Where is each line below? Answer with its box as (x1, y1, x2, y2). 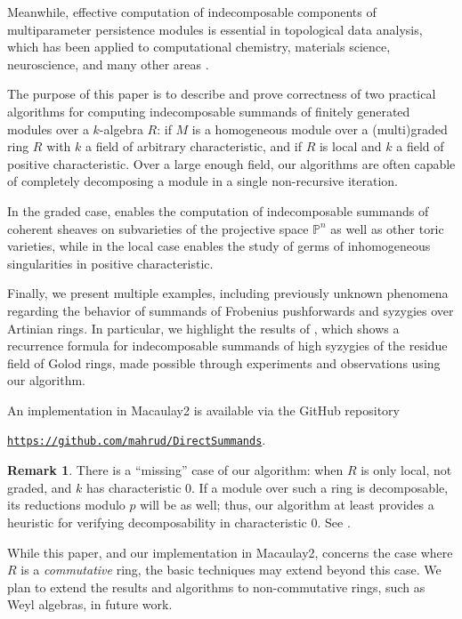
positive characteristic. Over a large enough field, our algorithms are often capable (7, 154, 456, 173)
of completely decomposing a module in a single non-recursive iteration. (7, 172, 399, 190)
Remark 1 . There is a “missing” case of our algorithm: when (7, 461, 344, 479)
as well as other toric (330, 219, 444, 237)
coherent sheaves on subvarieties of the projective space (7, 219, 309, 237)
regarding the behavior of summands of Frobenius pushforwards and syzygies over (7, 301, 454, 319)
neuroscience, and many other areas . (7, 54, 209, 73)
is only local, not (361, 461, 452, 479)
